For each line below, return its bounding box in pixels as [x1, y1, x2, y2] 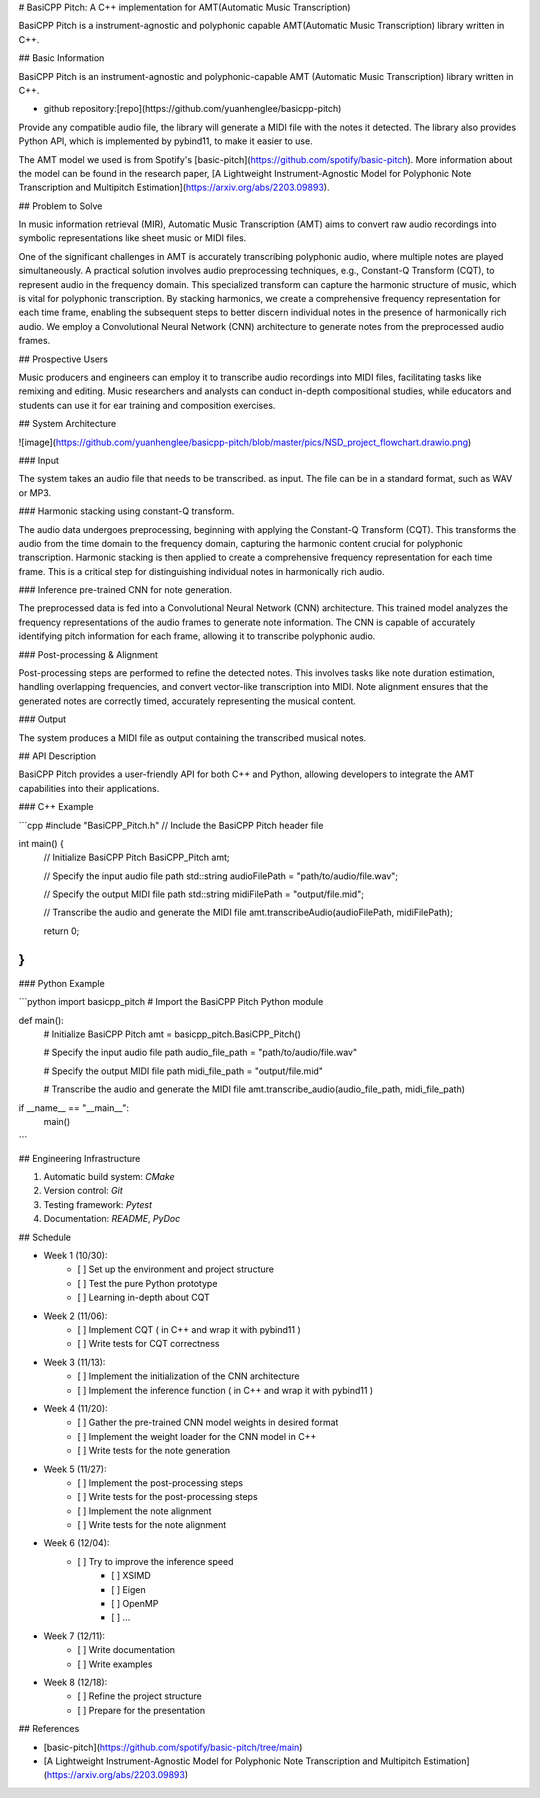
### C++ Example [18, 801, 94, 813]
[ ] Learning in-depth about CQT [77, 1291, 210, 1304]
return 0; [43, 925, 80, 937]
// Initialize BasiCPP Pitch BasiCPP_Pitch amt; [43, 851, 230, 864]
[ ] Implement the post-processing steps [77, 1476, 244, 1489]
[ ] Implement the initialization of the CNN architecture [77, 1370, 300, 1382]
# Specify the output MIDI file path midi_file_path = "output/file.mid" [43, 1065, 324, 1077]
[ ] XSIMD [111, 1570, 151, 1582]
